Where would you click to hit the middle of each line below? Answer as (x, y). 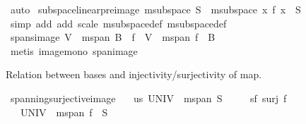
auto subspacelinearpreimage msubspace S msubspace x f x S (155, 9)
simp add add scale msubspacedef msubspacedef (118, 23)
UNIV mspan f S (64, 112)
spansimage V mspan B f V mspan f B (113, 37)
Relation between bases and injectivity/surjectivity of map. (134, 74)
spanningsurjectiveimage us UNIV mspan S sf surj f (148, 98)
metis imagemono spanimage (74, 50)
